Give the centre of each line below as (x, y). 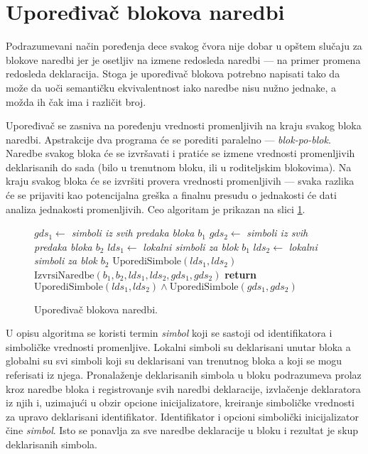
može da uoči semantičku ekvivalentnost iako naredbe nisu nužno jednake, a (171, 87)
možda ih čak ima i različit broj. (76, 101)
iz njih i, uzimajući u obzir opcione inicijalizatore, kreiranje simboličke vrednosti (180, 402)
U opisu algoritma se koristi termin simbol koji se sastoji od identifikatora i (169, 333)
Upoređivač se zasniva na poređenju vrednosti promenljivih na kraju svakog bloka (184, 125)
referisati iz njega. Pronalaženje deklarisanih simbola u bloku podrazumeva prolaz (184, 374)
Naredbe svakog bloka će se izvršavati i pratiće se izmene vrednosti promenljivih (180, 153)
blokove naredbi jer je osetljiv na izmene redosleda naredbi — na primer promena (183, 59)
